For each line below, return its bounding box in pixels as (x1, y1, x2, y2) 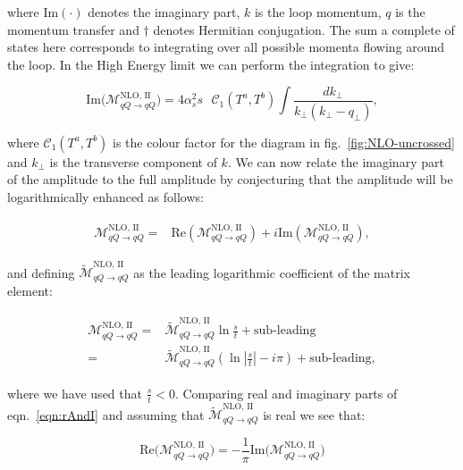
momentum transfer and (7, 20, 139, 38)
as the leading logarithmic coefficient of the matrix (133, 263, 410, 281)
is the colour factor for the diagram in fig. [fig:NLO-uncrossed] (113, 132, 455, 151)
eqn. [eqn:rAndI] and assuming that (7, 405, 205, 424)
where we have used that (7, 383, 142, 402)
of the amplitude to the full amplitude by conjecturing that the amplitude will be (7, 170, 453, 189)
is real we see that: (263, 405, 366, 424)
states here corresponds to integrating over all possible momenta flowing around (7, 38, 445, 56)
